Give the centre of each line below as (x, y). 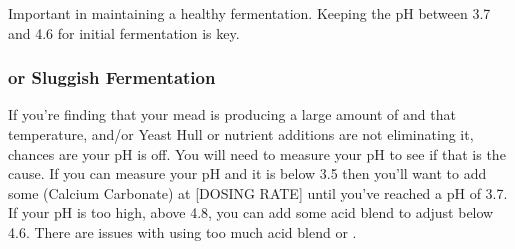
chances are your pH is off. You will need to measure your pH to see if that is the (257, 153)
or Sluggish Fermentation (112, 77)
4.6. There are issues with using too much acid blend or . (182, 231)
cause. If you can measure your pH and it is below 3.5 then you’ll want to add (247, 173)
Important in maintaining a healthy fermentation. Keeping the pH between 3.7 (249, 13)
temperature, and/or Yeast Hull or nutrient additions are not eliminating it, (241, 134)
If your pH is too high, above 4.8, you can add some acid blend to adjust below (251, 212)
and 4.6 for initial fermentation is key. (124, 32)
